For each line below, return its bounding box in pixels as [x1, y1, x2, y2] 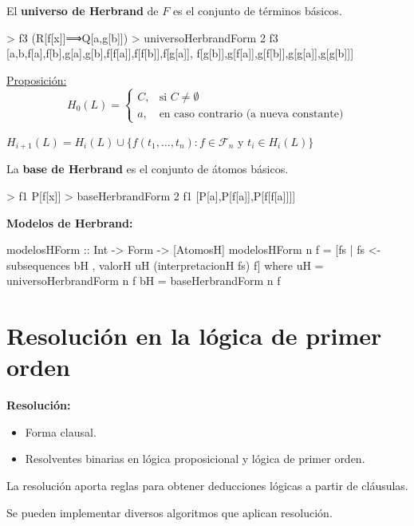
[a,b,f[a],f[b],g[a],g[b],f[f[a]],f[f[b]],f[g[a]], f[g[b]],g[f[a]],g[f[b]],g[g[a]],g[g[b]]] [6, 45, 354, 61]
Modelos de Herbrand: [6, 214, 133, 231]
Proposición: [6, 71, 67, 88]
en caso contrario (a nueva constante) [159, 108, 344, 120]
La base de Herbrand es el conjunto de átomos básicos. [6, 160, 289, 177]
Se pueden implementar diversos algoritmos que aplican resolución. [6, 504, 333, 520]
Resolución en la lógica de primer [6, 319, 382, 352]
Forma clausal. [25, 423, 97, 440]
